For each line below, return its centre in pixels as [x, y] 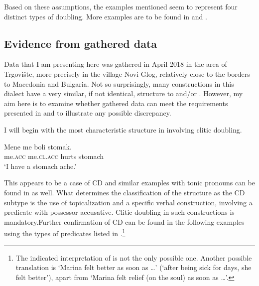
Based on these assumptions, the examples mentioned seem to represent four [121, 6]
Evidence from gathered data [81, 43]
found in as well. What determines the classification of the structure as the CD [125, 192]
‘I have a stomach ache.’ [40, 166]
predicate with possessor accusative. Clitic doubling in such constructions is [119, 212]
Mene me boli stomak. [38, 146]
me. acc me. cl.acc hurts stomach [54, 156]
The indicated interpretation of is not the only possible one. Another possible [134, 257]
